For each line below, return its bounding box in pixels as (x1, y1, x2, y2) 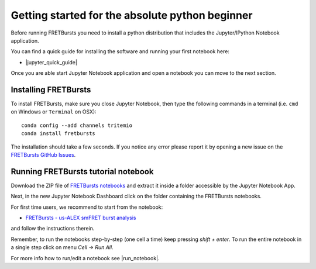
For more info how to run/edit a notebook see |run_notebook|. (11, 254, 160, 261)
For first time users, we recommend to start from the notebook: (11, 204, 163, 211)
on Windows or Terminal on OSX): (11, 108, 97, 115)
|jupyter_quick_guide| (25, 58, 77, 65)
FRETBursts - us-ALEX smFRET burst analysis (25, 214, 136, 222)
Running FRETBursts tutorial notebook (11, 167, 154, 177)
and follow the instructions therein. (11, 225, 95, 232)
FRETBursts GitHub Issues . (11, 151, 76, 158)
